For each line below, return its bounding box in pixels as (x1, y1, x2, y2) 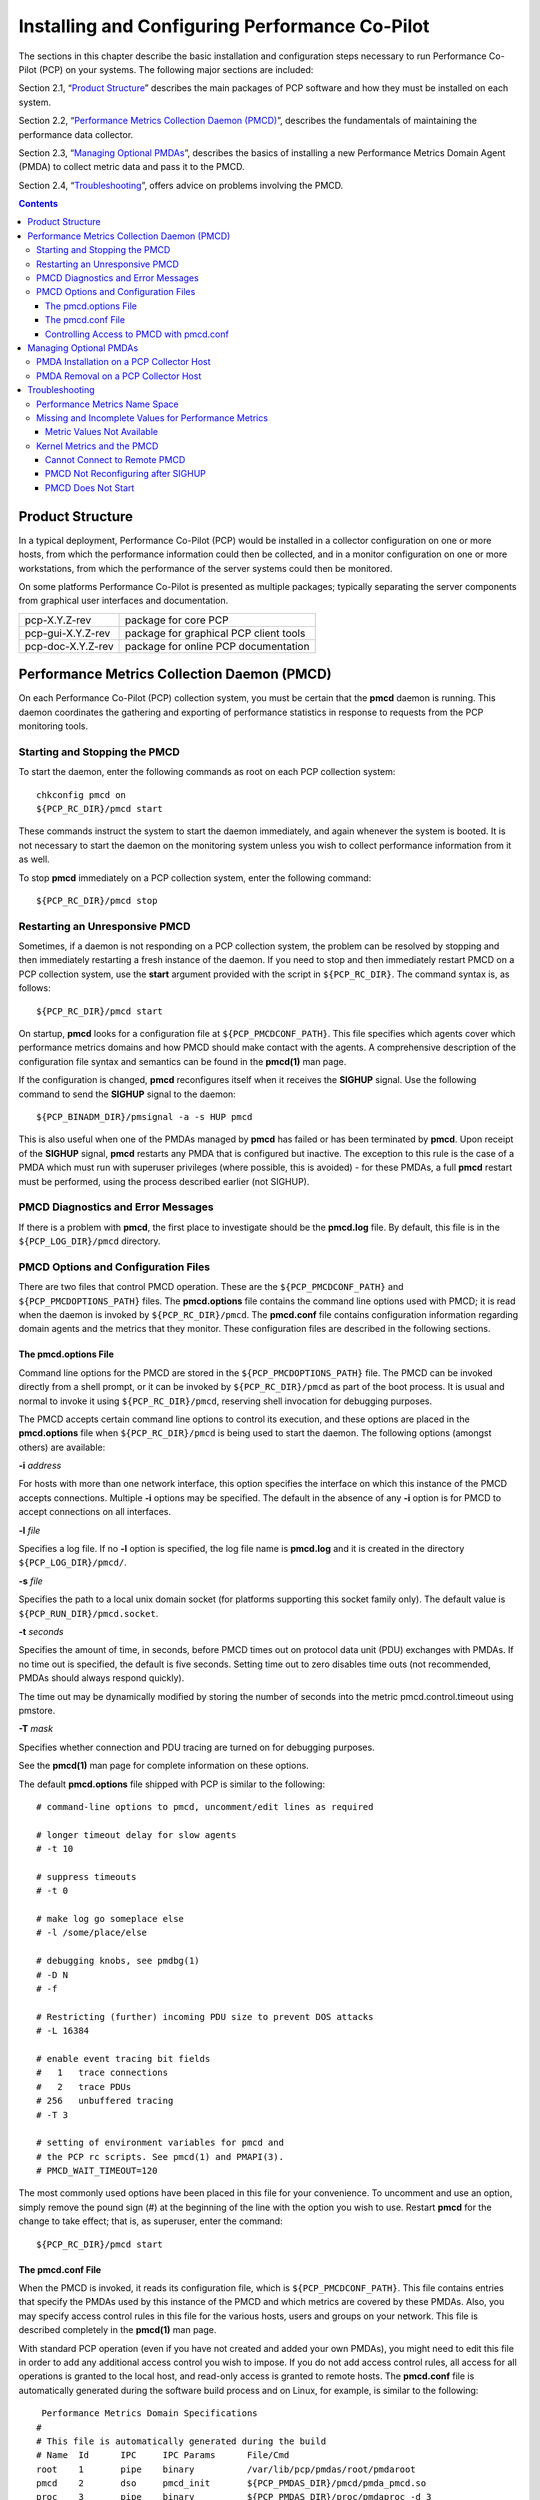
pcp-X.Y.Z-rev (24, 613, 92, 627)
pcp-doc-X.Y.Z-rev (24, 639, 114, 653)
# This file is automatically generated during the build (36, 2435, 327, 2447)
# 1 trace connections (36, 2067, 169, 2079)
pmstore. (18, 1704, 56, 1716)
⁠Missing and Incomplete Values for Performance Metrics (36, 411, 269, 424)
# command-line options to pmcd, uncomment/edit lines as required (36, 1801, 374, 1812)
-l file (18, 1524, 41, 1536)
